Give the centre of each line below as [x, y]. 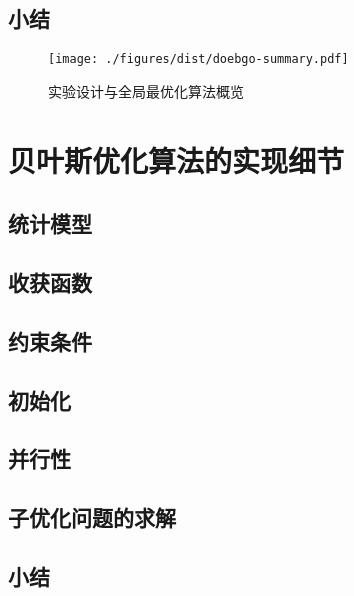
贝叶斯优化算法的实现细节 [176, 159]
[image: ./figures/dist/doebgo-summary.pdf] [198, 59]
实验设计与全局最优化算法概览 [146, 90]
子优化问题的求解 [92, 517]
